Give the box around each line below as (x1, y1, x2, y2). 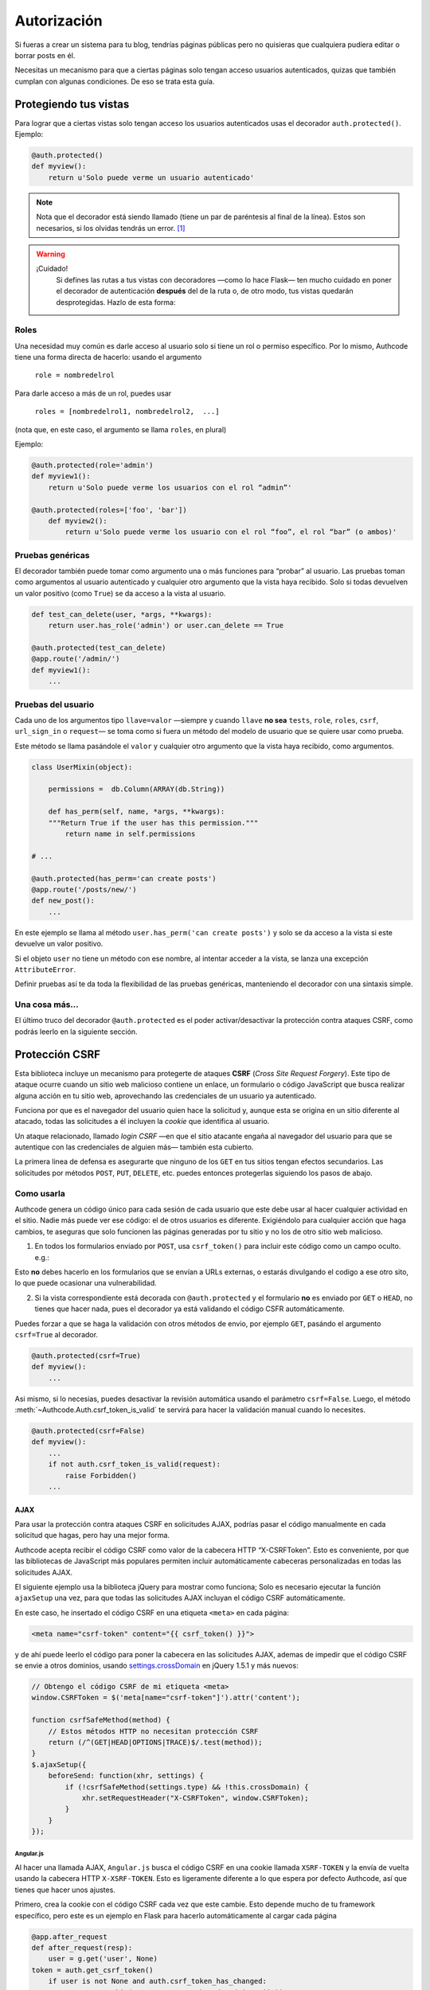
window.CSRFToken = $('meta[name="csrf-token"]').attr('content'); (31, 1693, 301, 1703)
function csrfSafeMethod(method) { (31, 1715, 170, 1725)
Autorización (14, 12, 103, 29)
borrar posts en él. (14, 50, 76, 60)
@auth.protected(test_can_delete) (31, 643, 166, 652)
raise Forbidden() (64, 1471, 137, 1480)
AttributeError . (14, 964, 76, 974)
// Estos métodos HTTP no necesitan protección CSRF (48, 1727, 259, 1735)
